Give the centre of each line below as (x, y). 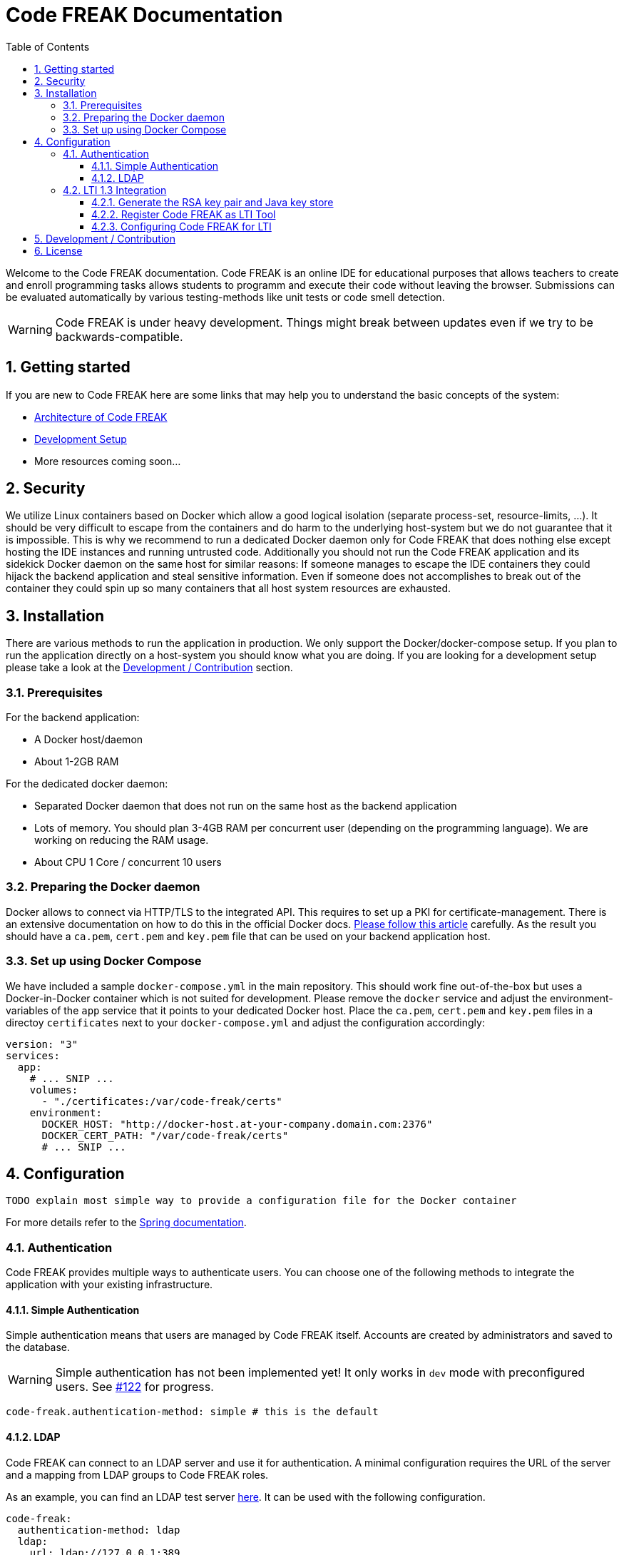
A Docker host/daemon (89, 740)
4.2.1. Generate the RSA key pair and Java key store (213, 202)
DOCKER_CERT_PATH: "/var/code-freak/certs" (165, 1135)
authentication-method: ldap (99, 1530)
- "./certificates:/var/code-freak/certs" (162, 1101)
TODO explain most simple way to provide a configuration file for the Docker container (261, 1201)
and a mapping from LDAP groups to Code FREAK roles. (137, 1474)
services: (33, 1055)
